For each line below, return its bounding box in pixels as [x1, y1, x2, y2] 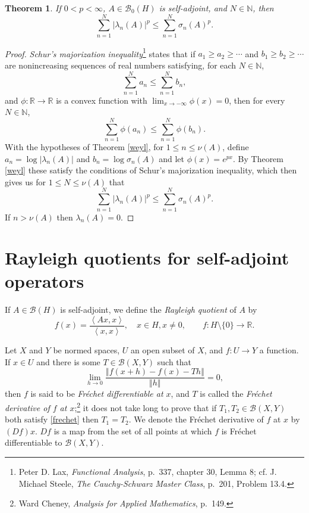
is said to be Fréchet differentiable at [30, 387, 163, 400]
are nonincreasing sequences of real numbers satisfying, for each [5, 58, 237, 71]
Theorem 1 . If [5, 2, 61, 14]
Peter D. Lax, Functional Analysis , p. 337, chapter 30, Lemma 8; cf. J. [18, 465, 277, 477]
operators [5, 269, 84, 293]
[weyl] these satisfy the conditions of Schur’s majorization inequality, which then [5, 164, 297, 176]
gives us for [5, 175, 46, 188]
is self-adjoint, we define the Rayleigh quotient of [60, 303, 237, 316]
